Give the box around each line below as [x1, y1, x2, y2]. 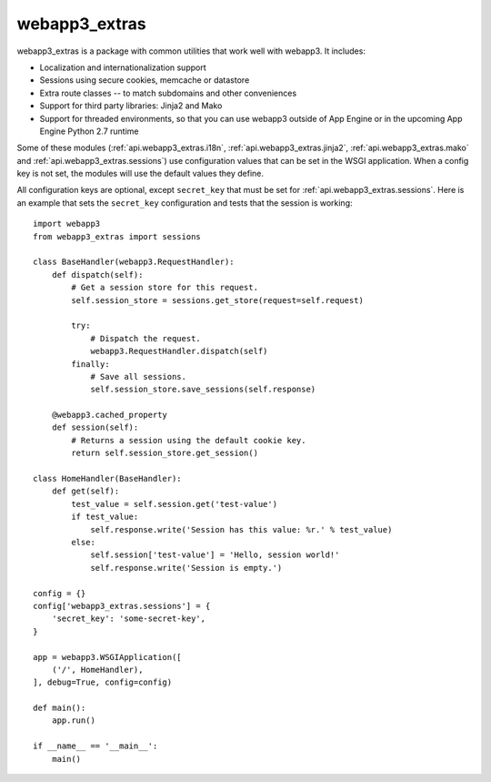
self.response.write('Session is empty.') [90, 563, 283, 573]
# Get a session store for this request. [71, 282, 259, 293]
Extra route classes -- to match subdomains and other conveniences [39, 87, 297, 98]
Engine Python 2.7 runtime [39, 126, 139, 137]
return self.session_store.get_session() [71, 448, 259, 459]
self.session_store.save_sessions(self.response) [90, 384, 316, 395]
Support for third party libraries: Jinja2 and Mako [39, 100, 223, 111]
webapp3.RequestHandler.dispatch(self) [90, 346, 268, 357]
